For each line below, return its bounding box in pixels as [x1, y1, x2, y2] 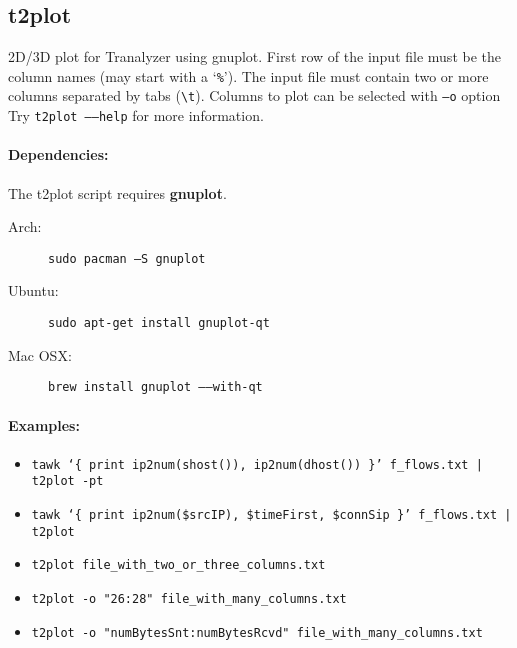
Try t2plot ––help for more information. [8, 105, 264, 126]
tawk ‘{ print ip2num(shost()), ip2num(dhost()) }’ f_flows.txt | [31, 457, 483, 472]
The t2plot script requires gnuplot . [8, 182, 227, 203]
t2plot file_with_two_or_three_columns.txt [31, 558, 326, 573]
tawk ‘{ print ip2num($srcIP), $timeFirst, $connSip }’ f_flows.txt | [31, 508, 512, 523]
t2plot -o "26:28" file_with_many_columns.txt [31, 591, 347, 606]
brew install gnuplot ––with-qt [48, 380, 263, 395]
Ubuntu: [8, 280, 59, 301]
